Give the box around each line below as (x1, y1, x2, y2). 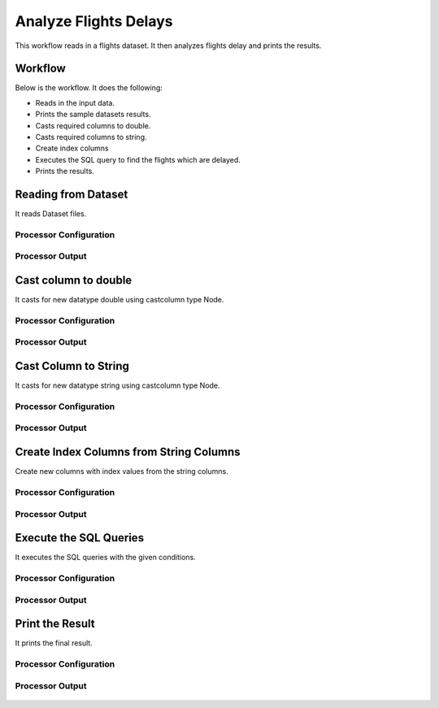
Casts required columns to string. (35, 132, 147, 142)
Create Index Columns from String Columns (15, 445, 241, 459)
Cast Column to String (15, 359, 129, 373)
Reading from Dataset (15, 188, 128, 201)
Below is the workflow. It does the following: (15, 83, 163, 93)
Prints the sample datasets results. (35, 110, 151, 119)
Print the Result (15, 617, 95, 631)
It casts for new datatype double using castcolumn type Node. (15, 295, 224, 305)
